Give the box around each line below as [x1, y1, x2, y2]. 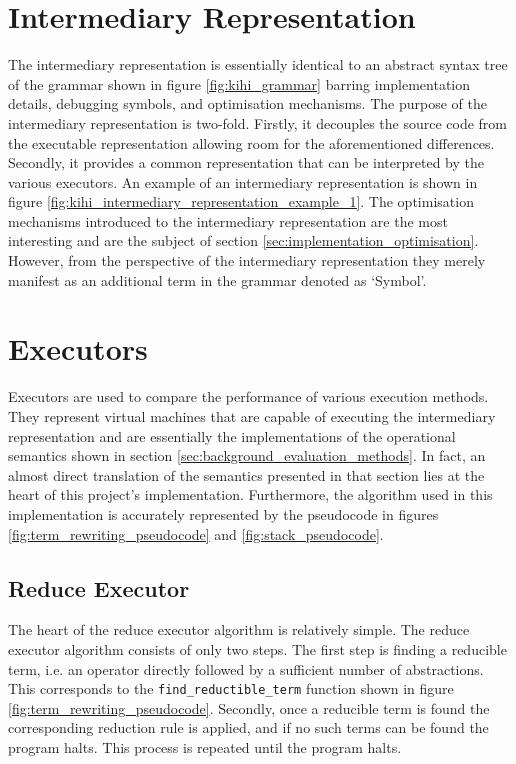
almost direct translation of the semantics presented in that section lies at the [8, 464, 485, 485]
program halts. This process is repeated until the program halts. [8, 736, 402, 757]
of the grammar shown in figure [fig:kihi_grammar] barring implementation [8, 73, 471, 94]
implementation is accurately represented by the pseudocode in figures [8, 503, 439, 524]
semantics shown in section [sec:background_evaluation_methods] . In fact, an [8, 445, 486, 466]
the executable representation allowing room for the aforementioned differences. [8, 132, 495, 153]
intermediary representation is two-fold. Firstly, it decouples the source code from [8, 112, 508, 133]
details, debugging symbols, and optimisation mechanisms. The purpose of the [8, 93, 487, 114]
